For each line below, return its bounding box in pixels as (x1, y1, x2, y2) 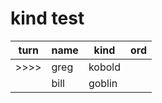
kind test (10, 7, 85, 30)
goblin (88, 76, 118, 90)
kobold (88, 60, 121, 74)
